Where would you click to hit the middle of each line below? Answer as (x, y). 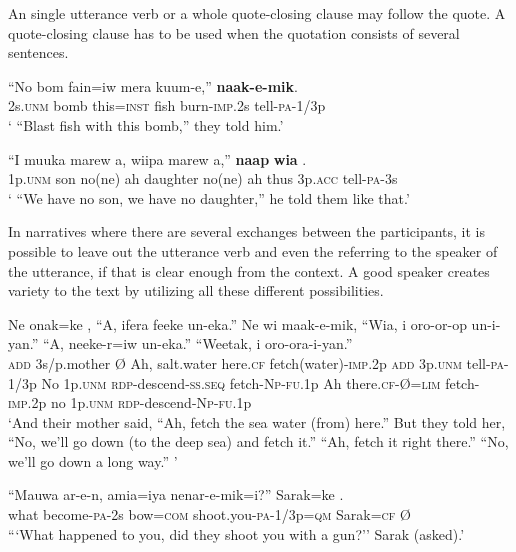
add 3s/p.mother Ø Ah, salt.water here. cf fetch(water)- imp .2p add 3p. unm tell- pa (256, 362)
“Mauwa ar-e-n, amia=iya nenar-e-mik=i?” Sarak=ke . (176, 494)
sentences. (38, 52)
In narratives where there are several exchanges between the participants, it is (246, 231)
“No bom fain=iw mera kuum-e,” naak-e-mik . (153, 85)
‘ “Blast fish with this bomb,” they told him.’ (146, 124)
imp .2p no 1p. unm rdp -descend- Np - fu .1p (130, 402)
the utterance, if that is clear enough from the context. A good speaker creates (249, 270)
